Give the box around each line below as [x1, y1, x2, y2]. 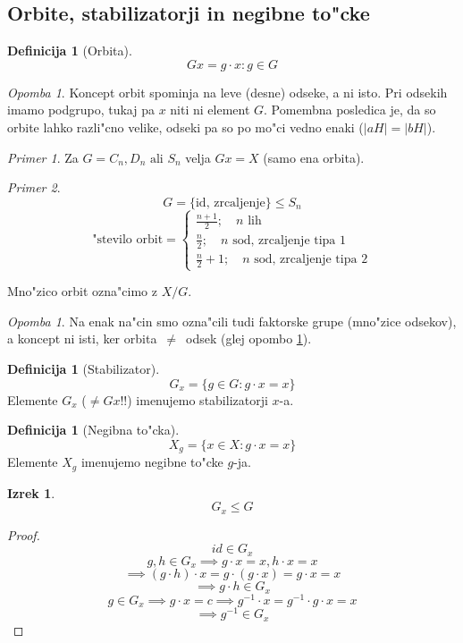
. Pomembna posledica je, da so [264, 100, 436, 119]
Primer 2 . [7, 178, 61, 197]
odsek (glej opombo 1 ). [186, 329, 312, 348]
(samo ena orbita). [263, 148, 365, 166]
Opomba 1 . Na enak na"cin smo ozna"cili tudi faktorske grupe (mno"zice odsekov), [7, 311, 457, 330]
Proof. [7, 525, 40, 544]
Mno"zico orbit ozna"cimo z [7, 282, 157, 300]
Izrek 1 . [7, 483, 55, 502]
